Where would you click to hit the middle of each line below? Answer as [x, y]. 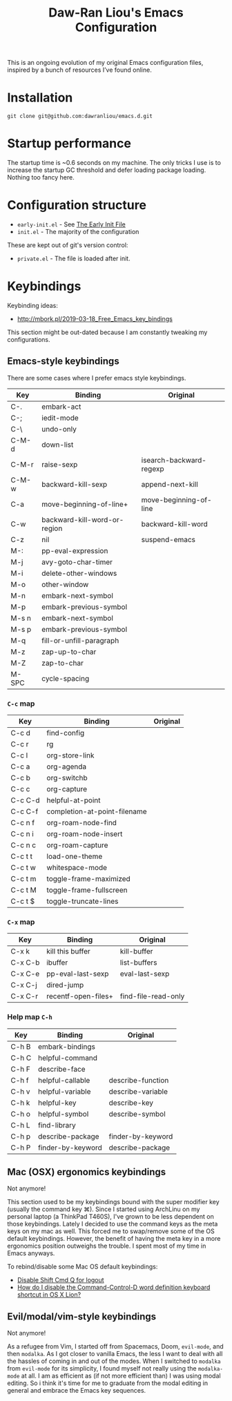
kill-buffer [136, 951]
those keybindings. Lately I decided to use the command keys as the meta [113, 1224]
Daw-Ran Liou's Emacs [116, 13]
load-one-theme [75, 856]
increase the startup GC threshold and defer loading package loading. [107, 170]
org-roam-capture [77, 845]
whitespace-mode [77, 868]
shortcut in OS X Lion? [49, 1295]
